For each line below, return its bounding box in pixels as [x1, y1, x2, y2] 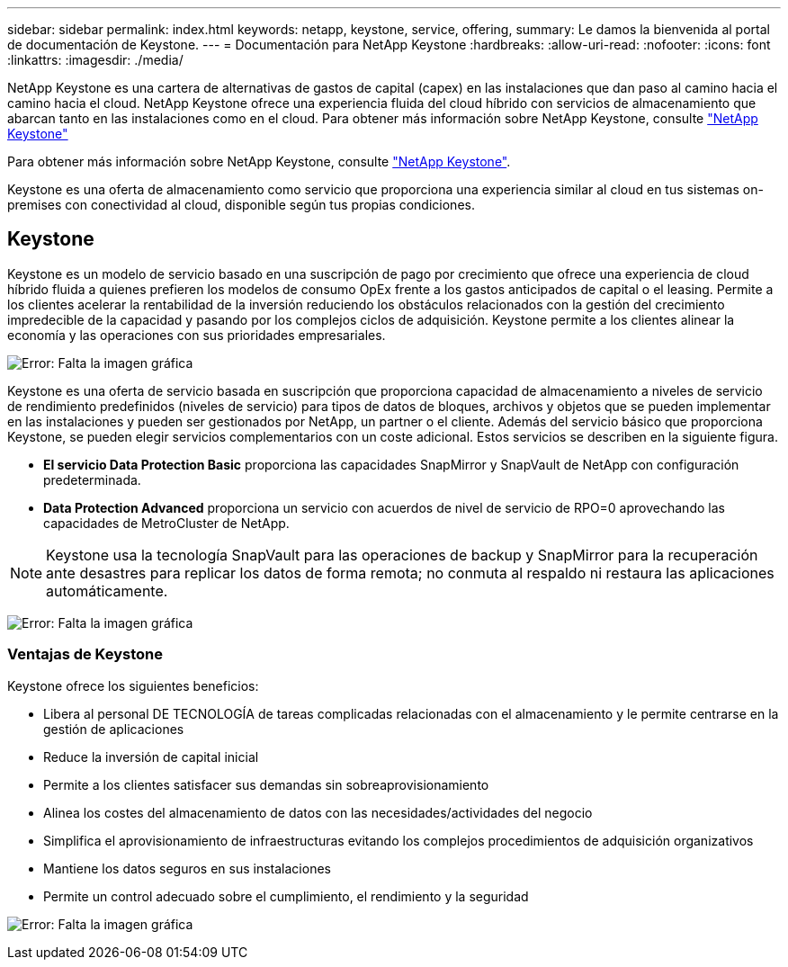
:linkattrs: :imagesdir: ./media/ [7, 52, 184, 67]
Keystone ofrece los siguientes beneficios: [7, 677, 259, 694]
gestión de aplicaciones [43, 721, 184, 737]
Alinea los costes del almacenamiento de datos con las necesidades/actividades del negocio [43, 804, 593, 820]
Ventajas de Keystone [7, 645, 163, 664]
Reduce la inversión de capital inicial [43, 748, 259, 765]
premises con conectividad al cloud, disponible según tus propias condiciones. [7, 197, 475, 212]
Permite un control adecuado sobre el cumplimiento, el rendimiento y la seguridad [43, 888, 529, 904]
